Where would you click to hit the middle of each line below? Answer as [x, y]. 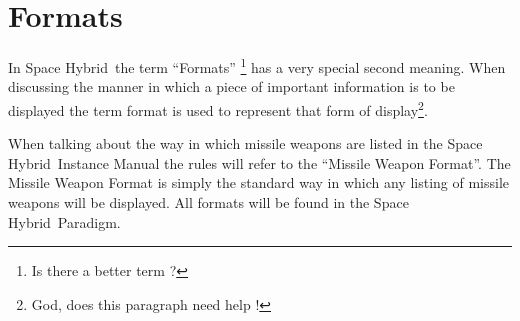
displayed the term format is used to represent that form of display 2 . [218, 108]
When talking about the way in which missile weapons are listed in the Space [245, 143]
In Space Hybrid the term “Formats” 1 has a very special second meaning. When [257, 65]
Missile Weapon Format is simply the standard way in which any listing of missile [259, 182]
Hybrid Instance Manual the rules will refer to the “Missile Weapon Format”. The [259, 162]
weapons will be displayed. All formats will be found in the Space [208, 202]
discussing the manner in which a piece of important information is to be [231, 86]
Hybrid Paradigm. [64, 221]
